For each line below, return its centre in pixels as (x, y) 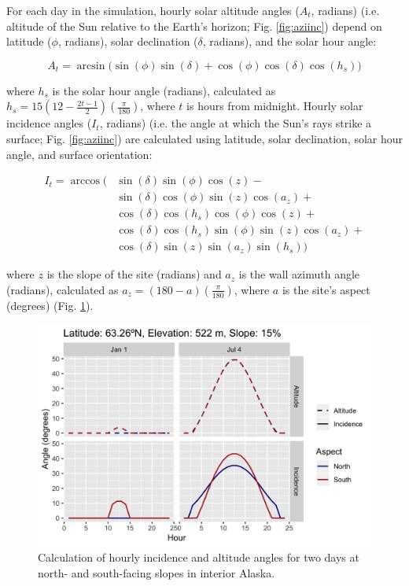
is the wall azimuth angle (299, 274)
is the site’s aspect (326, 289)
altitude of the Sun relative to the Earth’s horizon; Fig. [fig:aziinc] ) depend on (194, 26)
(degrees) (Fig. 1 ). (50, 305)
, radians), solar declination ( (128, 41)
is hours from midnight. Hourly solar (275, 106)
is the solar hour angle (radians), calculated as (164, 90)
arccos (85, 181)
